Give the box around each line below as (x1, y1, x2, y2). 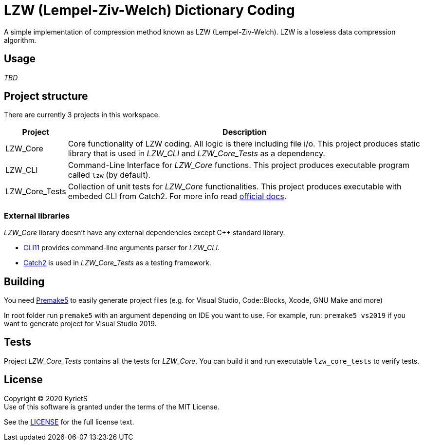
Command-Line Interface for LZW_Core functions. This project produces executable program (68, 160, 410, 170)
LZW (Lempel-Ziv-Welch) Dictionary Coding (4, 2, 295, 19)
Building (4, 275, 45, 288)
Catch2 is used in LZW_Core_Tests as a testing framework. (23, 259, 211, 267)
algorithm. (4, 36, 37, 44)
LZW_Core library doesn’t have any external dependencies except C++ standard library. (4, 228, 285, 237)
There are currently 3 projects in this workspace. (4, 111, 160, 119)
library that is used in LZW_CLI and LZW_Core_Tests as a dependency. (68, 148, 325, 159)
